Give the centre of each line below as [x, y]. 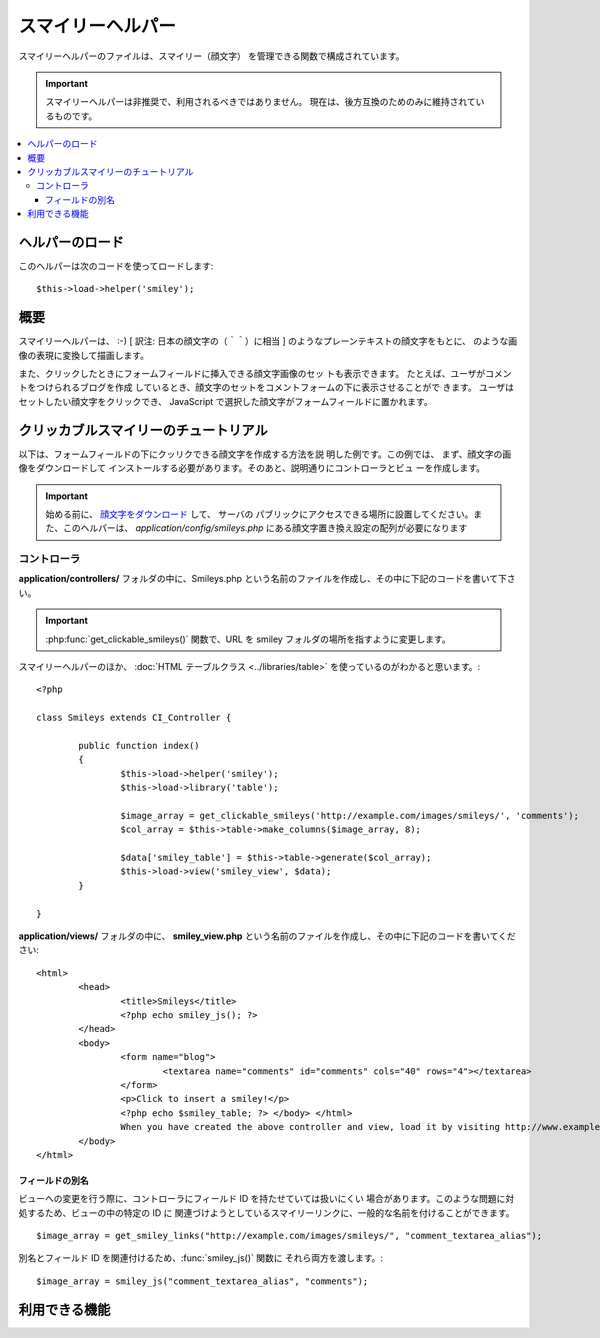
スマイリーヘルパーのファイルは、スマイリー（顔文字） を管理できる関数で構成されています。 [211, 56]
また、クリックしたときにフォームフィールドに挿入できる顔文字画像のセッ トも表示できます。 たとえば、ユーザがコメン [265, 374]
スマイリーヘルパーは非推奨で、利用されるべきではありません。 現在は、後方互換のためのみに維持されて [261, 102]
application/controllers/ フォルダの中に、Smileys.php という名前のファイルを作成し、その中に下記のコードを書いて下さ [267, 579]
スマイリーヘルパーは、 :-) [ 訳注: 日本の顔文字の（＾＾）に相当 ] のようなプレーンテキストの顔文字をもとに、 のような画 [268, 341]
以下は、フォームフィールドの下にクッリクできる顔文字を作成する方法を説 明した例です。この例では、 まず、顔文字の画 [265, 454]
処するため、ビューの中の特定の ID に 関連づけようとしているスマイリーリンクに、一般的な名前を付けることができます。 [266, 1212]
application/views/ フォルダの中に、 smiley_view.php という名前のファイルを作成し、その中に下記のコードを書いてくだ [267, 936]
